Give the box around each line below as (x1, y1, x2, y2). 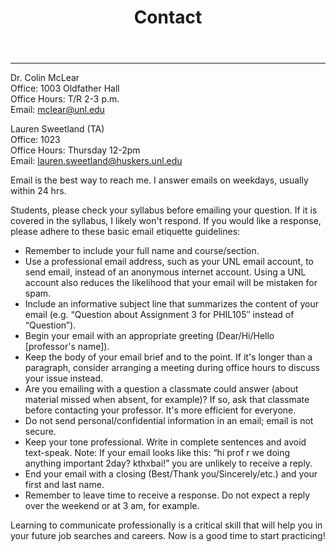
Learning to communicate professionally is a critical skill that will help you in (10, 519, 323, 531)
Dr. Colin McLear (10, 72, 80, 84)
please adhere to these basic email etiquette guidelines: (10, 226, 241, 238)
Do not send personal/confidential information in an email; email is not (24, 415, 314, 427)
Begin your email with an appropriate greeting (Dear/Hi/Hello (24, 330, 275, 342)
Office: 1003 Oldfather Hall (10, 82, 120, 95)
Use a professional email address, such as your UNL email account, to (24, 256, 314, 268)
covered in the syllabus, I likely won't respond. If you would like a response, (10, 215, 322, 227)
